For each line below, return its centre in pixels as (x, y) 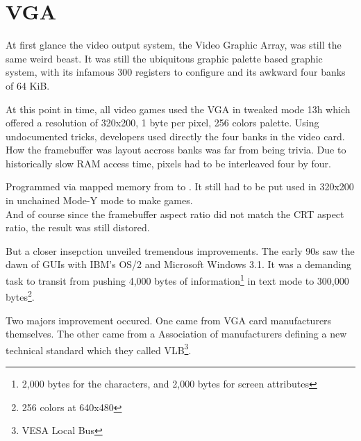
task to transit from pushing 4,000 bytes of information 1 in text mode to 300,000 (177, 280)
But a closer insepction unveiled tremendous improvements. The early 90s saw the (180, 250)
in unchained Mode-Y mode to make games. (99, 200)
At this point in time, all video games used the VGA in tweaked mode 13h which (178, 109)
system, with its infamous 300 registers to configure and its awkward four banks (176, 72)
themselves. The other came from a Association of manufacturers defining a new (176, 334)
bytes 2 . (20, 296)
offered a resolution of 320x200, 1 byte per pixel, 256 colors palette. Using (162, 123)
